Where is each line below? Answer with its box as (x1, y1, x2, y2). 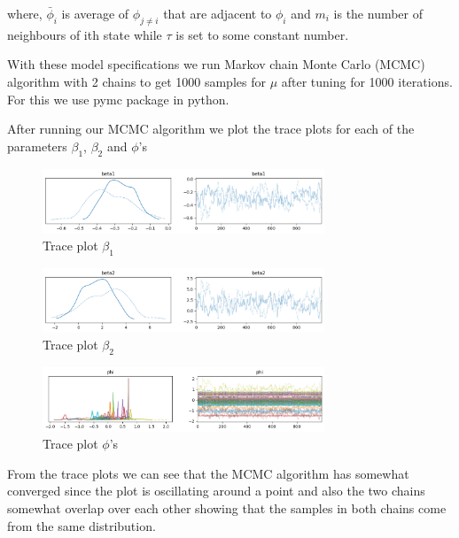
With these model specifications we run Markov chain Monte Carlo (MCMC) (7, 55, 425, 73)
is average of (61, 4, 129, 22)
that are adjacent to (163, 4, 272, 22)
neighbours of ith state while (7, 25, 162, 43)
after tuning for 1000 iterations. (281, 72, 453, 90)
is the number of (333, 4, 424, 22)
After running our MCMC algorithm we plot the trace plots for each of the (7, 119, 415, 138)
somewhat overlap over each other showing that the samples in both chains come (7, 498, 447, 517)
